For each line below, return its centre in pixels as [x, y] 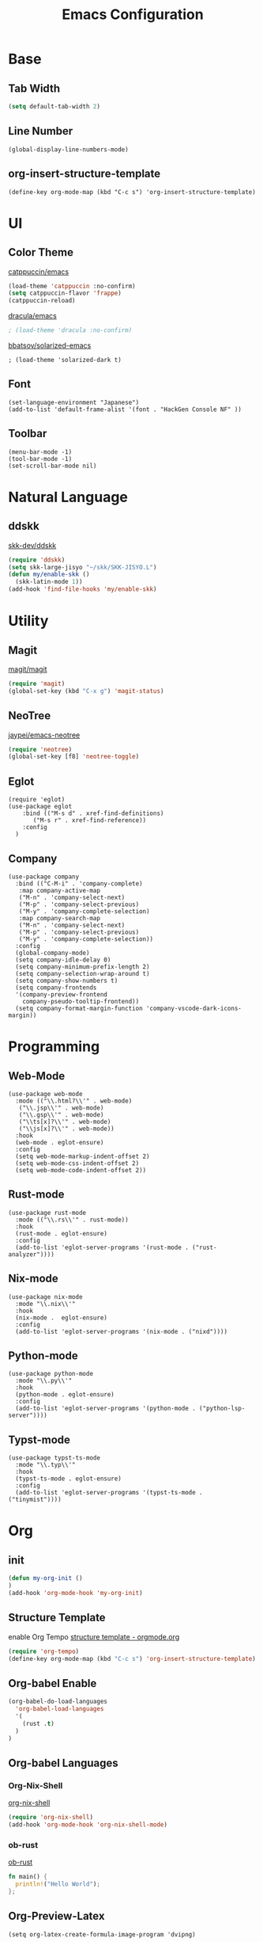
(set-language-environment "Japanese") [74, 402]
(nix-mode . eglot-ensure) [62, 1318]
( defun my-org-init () [45, 1578]
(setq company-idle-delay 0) [63, 960]
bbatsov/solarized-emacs [50, 345]
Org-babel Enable [53, 1683]
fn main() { [28, 1877]
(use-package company [44, 877]
